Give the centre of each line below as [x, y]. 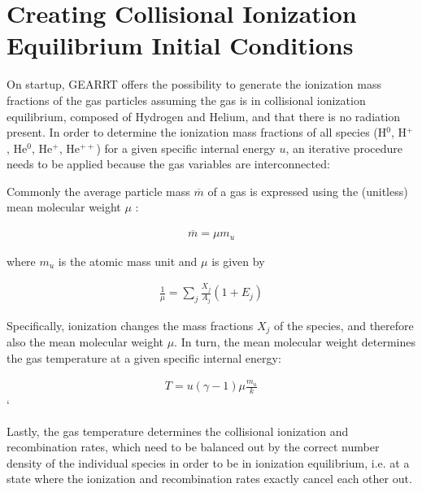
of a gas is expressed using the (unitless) [308, 191]
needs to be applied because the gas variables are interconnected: [168, 164]
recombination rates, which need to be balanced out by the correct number [193, 447]
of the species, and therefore [344, 325]
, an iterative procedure [344, 148]
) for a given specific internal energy [186, 148]
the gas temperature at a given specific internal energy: [144, 357]
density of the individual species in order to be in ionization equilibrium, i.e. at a [208, 462]
